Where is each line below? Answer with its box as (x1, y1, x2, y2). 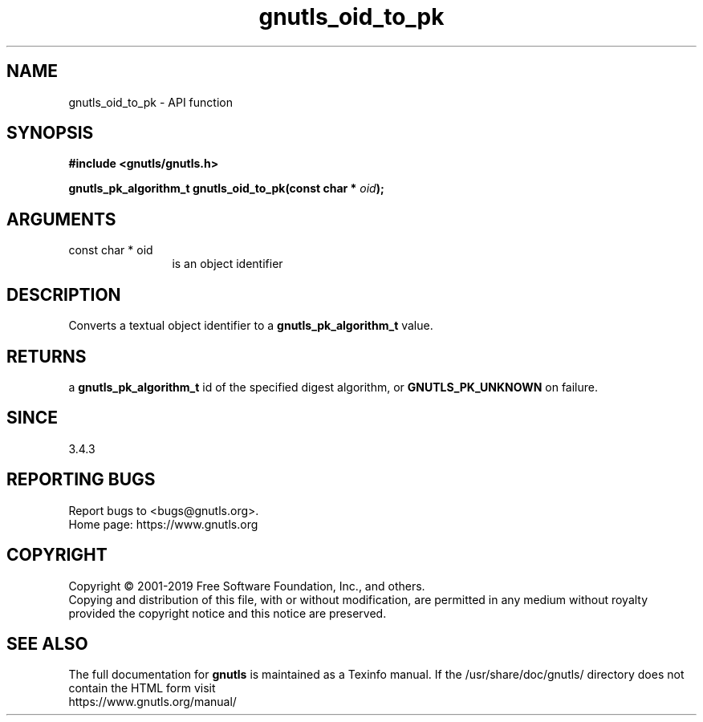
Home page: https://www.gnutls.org (68, 517, 258, 531)
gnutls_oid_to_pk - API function (68, 95, 233, 109)
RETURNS (6, 346, 87, 367)
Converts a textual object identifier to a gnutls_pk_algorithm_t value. (68, 318, 433, 333)
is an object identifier (172, 257, 283, 271)
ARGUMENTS (6, 209, 116, 229)
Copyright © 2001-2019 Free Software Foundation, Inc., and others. (68, 578, 425, 593)
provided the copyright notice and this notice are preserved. (68, 606, 387, 620)
